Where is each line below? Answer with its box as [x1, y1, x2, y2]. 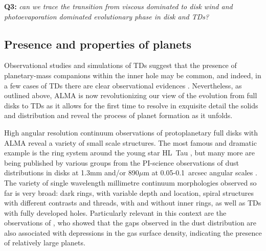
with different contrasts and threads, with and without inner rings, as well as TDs [4, 197, 261, 208]
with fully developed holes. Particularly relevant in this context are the [4, 207, 227, 218]
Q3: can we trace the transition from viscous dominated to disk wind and [4, 1, 233, 11]
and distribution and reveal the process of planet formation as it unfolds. [4, 110, 233, 121]
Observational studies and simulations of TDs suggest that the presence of [4, 60, 237, 71]
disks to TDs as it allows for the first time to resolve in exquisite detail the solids [4, 100, 258, 110]
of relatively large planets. [4, 237, 85, 248]
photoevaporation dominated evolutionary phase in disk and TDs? [4, 11, 209, 21]
